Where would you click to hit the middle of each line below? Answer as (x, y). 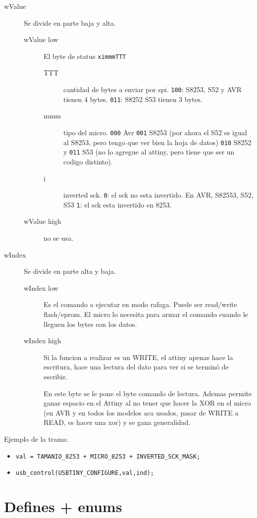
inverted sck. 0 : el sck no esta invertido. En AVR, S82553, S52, (158, 195)
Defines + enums (63, 506)
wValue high (43, 221)
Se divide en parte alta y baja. (70, 271)
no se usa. (59, 238)
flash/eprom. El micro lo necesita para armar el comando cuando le (146, 314)
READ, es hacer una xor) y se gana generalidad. (117, 422)
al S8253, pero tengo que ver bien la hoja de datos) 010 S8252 (157, 142)
